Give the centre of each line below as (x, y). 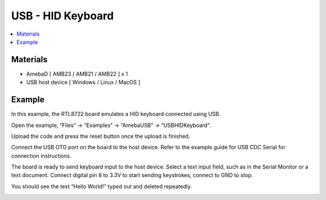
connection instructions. (41, 156)
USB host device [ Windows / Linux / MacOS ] (83, 82)
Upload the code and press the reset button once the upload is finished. (101, 136)
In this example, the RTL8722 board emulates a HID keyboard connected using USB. (116, 114)
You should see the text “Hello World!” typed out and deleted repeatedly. (102, 186)
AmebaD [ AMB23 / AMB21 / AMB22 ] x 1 (77, 74)
